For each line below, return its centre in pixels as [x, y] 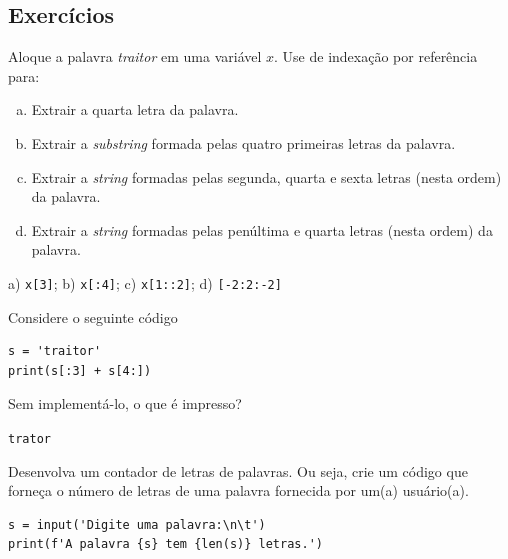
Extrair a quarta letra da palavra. [135, 109]
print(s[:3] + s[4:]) [80, 370]
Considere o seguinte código [93, 316]
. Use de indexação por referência [376, 56]
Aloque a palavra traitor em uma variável [135, 56]
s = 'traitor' [55, 351]
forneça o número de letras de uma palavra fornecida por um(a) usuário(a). [238, 490]
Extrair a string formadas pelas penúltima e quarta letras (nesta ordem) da [262, 229]
